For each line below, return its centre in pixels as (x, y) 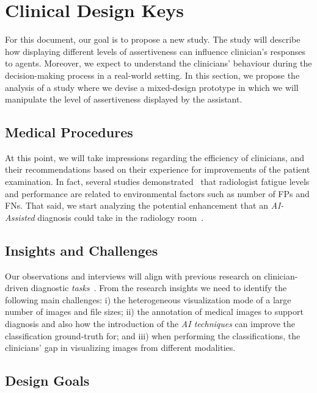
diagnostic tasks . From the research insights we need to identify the (159, 288)
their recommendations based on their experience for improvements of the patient (158, 169)
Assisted (20, 217)
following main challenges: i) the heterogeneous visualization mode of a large (148, 299)
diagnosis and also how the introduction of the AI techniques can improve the (150, 324)
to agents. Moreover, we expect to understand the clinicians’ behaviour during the (158, 63)
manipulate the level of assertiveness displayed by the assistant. (124, 99)
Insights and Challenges (82, 250)
